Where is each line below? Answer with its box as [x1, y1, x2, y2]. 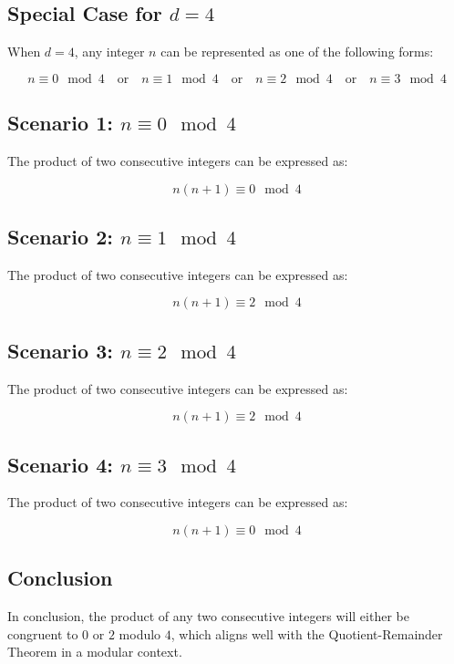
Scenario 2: [7, 222, 113, 250]
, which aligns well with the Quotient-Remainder [170, 624, 443, 643]
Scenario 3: [7, 336, 113, 364]
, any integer [74, 42, 145, 61]
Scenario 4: [7, 450, 113, 478]
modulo [119, 624, 161, 643]
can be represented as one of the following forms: [160, 42, 434, 61]
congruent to [7, 624, 78, 643]
